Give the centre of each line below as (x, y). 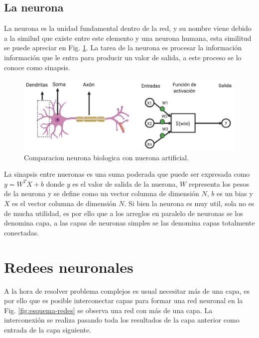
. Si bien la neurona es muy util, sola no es (189, 203)
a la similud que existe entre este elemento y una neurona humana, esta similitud (128, 38)
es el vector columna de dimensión (64, 203)
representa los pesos (219, 183)
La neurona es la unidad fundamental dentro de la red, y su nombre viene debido (128, 28)
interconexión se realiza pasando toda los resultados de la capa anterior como (122, 320)
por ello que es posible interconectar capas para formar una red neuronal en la (124, 300)
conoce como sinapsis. (37, 67)
